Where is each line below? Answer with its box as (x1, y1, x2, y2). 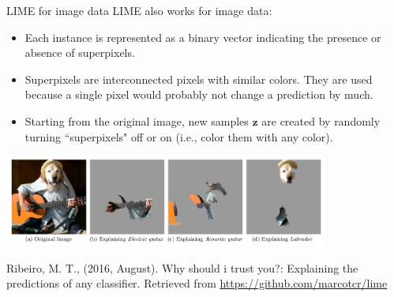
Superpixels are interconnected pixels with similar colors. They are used (24, 70, 373, 87)
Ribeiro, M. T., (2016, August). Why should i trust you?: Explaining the (6, 259, 358, 276)
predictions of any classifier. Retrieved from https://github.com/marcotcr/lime (6, 275, 388, 291)
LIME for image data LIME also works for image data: (6, 2, 272, 18)
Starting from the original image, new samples (24, 112, 249, 129)
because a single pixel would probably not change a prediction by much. (24, 86, 373, 103)
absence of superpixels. (24, 44, 135, 61)
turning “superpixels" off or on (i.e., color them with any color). (24, 128, 333, 145)
